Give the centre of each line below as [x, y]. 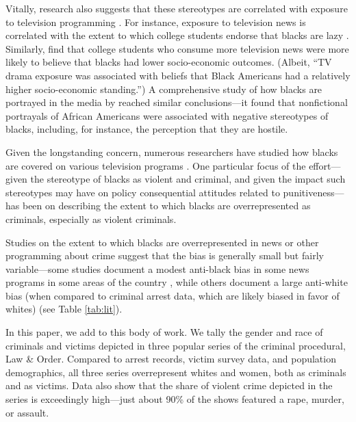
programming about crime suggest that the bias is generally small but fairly [165, 255]
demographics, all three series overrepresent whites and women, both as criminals [176, 372]
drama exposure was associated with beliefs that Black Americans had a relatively [178, 75]
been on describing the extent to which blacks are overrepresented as [166, 206]
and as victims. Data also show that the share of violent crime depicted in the [169, 385]
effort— [325, 165]
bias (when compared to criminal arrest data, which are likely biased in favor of [173, 295]
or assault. [27, 412]
